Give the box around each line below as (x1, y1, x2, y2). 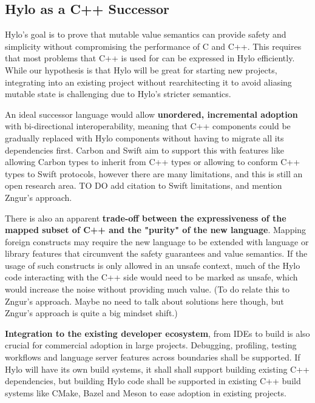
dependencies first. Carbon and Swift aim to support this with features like (5, 143, 284, 156)
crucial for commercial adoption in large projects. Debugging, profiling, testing (5, 339, 297, 351)
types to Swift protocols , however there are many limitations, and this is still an (5, 167, 303, 180)
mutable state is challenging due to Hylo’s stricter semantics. (5, 87, 231, 100)
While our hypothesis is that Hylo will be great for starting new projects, (5, 63, 277, 76)
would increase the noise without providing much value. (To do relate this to (5, 283, 290, 296)
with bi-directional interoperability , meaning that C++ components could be (5, 120, 291, 132)
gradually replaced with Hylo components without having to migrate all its (5, 131, 284, 144)
